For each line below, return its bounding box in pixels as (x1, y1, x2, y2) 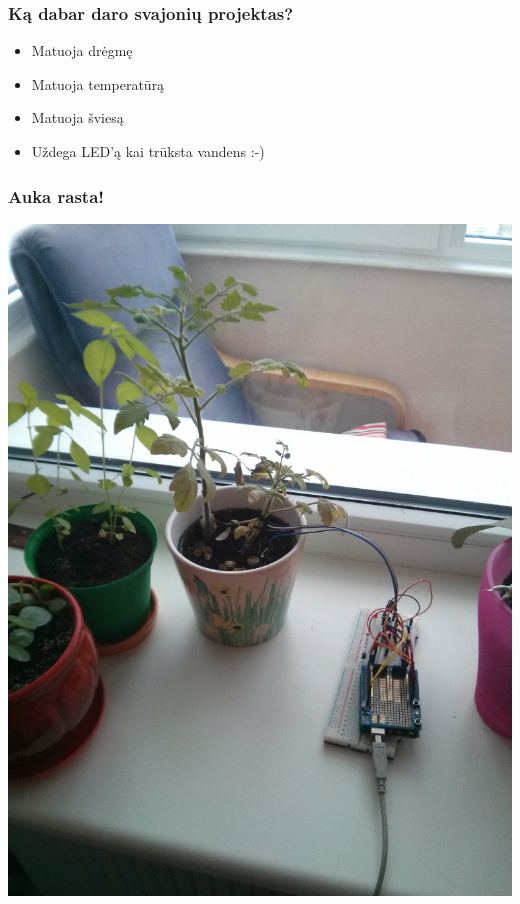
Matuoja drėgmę (31, 40, 133, 61)
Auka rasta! (8, 183, 104, 208)
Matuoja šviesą (31, 107, 124, 128)
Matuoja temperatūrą (31, 73, 165, 94)
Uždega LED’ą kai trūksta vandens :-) (31, 141, 265, 161)
